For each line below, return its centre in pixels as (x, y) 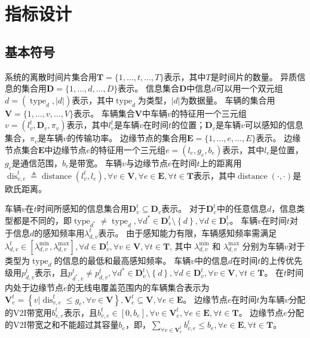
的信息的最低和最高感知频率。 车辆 (122, 260)
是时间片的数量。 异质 (254, 76)
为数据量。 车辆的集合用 (228, 100)
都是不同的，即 (42, 220)
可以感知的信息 (274, 125)
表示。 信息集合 (148, 88)
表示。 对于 (184, 208)
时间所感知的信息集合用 (83, 208)
